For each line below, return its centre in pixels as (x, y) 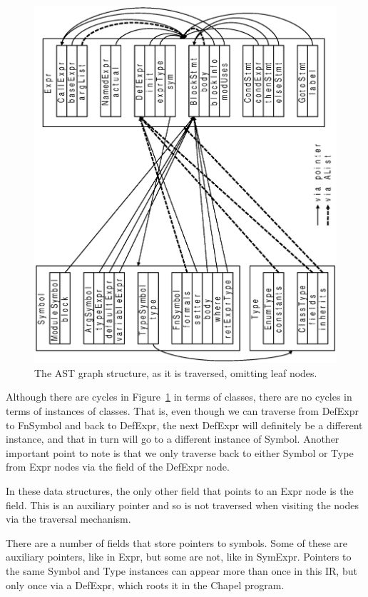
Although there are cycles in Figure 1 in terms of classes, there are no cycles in (179, 397)
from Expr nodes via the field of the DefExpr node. (118, 467)
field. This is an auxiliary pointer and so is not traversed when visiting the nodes (182, 505)
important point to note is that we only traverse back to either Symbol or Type (180, 452)
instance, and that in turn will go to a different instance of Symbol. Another (173, 439)
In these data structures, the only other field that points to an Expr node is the (180, 491)
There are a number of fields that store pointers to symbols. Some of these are (177, 542)
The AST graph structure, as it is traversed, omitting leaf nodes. (176, 372)
